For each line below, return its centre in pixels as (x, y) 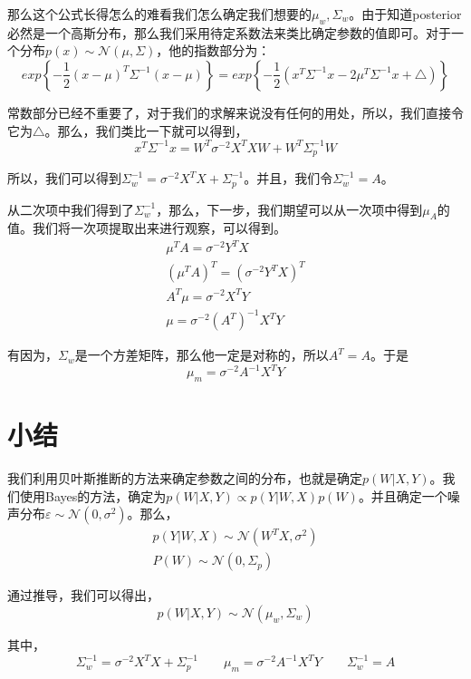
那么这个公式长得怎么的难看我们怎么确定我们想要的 (159, 14)
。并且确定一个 (403, 495)
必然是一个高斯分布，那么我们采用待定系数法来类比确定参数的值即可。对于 (229, 32)
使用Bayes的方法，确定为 (93, 495)
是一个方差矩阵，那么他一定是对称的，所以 (202, 355)
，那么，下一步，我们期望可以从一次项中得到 (289, 209)
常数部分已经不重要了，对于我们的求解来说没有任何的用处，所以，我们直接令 (235, 112)
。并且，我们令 (288, 178)
